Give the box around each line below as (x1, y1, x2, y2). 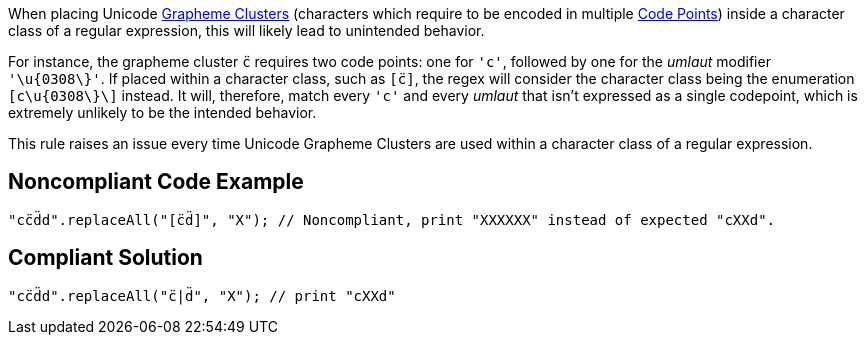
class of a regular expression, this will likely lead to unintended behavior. (8, 22, 485, 39)
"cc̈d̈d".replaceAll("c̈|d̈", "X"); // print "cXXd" (8, 287, 396, 304)
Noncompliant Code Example (8, 169, 304, 195)
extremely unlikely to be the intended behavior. (8, 104, 317, 121)
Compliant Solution (8, 245, 203, 271)
